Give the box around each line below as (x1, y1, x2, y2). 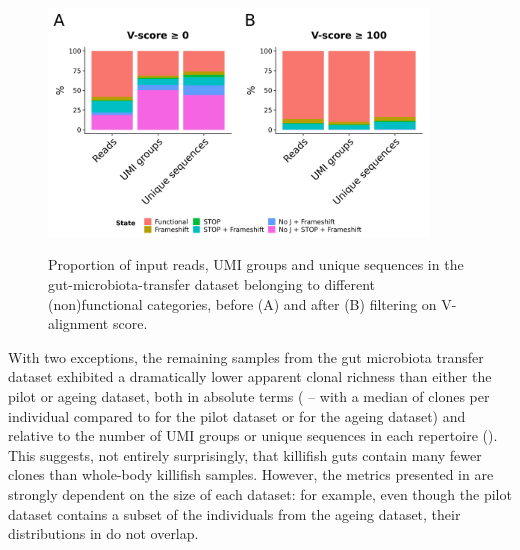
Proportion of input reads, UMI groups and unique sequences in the (48, 254, 464, 275)
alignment (48, 313, 109, 334)
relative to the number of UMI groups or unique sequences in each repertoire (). (8, 425, 498, 446)
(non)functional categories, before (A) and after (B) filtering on (48, 293, 437, 314)
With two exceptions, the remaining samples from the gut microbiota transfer (8, 346, 484, 367)
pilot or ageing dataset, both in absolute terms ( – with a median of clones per (8, 385, 490, 406)
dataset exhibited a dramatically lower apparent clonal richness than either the (8, 366, 492, 387)
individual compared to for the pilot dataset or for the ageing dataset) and (8, 405, 466, 426)
